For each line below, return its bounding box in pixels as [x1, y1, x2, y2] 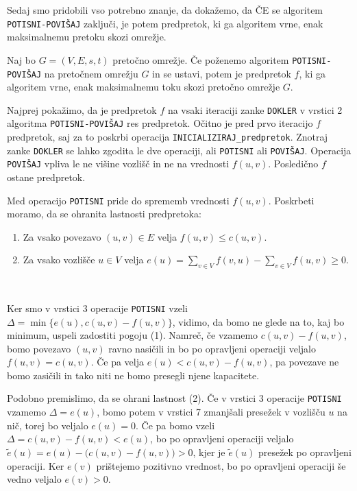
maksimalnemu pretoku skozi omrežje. [7, 29, 167, 44]
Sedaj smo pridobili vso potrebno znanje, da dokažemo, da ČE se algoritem [7, 3, 323, 16]
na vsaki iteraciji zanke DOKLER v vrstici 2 [167, 102, 343, 117]
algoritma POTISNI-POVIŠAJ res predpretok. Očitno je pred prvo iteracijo [7, 116, 313, 130]
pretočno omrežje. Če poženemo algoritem [112, 52, 289, 67]
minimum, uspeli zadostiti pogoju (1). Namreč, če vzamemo [7, 328, 258, 342]
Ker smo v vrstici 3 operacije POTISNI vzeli [7, 300, 188, 315]
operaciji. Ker [7, 458, 64, 472]
